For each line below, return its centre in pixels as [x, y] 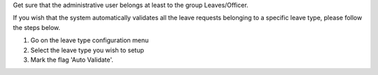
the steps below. [37, 27]
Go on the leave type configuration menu [90, 40]
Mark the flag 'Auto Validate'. [72, 60]
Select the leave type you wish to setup [87, 50]
